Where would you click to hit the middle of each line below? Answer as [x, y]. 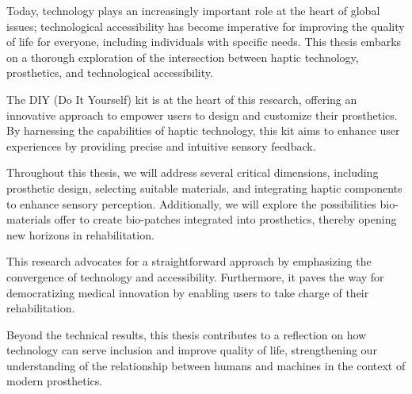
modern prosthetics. [55, 381]
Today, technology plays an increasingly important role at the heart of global [193, 10]
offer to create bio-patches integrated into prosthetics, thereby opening [225, 219]
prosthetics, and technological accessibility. [110, 73]
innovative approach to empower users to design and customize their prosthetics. [202, 115]
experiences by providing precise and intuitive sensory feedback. [161, 145]
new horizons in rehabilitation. [80, 234]
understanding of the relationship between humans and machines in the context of [206, 365]
